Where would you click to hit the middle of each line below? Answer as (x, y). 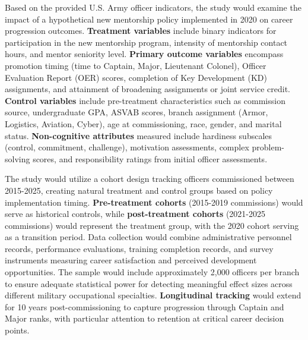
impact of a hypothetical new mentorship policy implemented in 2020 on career (149, 19)
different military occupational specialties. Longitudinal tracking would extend (153, 295)
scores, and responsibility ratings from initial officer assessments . (150, 158)
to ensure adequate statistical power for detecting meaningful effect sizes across (149, 283)
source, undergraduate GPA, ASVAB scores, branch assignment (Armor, (136, 112)
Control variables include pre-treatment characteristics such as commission (145, 100)
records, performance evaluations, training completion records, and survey (139, 248)
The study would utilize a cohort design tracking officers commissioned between (150, 179)
